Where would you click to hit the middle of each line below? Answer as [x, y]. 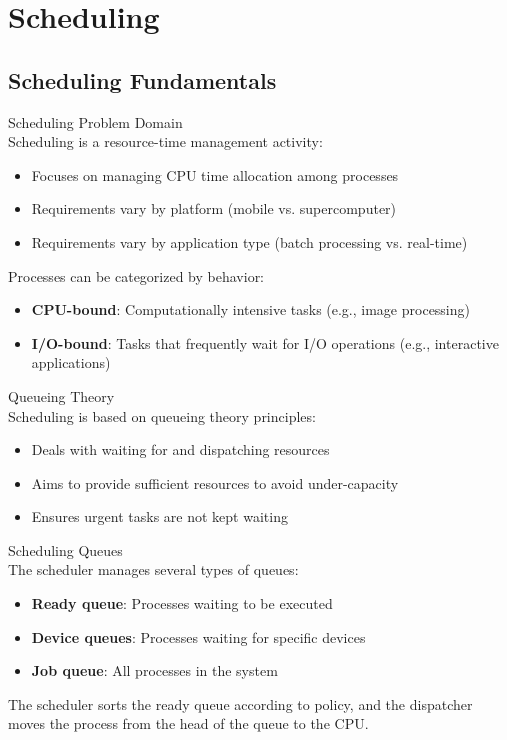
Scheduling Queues [65, 549]
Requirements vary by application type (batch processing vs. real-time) [249, 241]
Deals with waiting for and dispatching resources [180, 449]
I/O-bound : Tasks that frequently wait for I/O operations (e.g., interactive [265, 342]
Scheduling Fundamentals [142, 79]
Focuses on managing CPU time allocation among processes [215, 174]
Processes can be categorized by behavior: [136, 275]
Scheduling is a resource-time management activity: [165, 141]
